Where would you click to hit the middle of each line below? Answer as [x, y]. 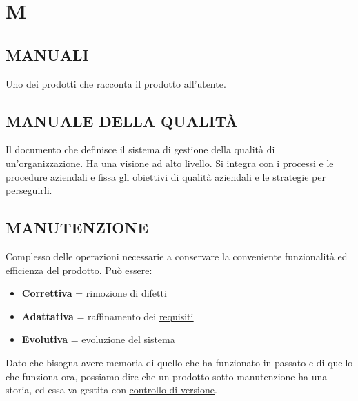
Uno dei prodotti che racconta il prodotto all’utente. [116, 83]
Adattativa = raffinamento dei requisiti [108, 316]
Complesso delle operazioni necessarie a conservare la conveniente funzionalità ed [177, 256]
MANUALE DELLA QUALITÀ [122, 120]
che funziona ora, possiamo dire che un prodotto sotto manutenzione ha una [167, 376]
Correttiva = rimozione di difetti [94, 293]
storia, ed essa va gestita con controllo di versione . [111, 390]
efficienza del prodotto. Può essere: [79, 270]
